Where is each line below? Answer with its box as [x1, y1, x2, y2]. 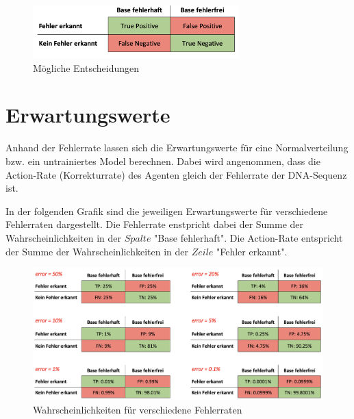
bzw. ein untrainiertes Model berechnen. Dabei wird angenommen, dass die [5, 153, 320, 168]
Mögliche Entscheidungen [33, 60, 140, 75]
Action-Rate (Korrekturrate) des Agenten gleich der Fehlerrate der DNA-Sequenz [5, 167, 347, 181]
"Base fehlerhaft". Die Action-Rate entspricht [154, 230, 343, 244]
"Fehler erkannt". [216, 244, 288, 258]
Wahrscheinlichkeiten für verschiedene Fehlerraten [33, 402, 242, 416]
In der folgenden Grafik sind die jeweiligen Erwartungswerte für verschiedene [5, 203, 328, 218]
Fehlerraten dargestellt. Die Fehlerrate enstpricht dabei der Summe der [5, 217, 304, 231]
